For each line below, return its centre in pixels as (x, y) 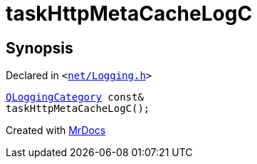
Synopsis (40, 48)
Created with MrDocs (56, 130)
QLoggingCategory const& (75, 97)
